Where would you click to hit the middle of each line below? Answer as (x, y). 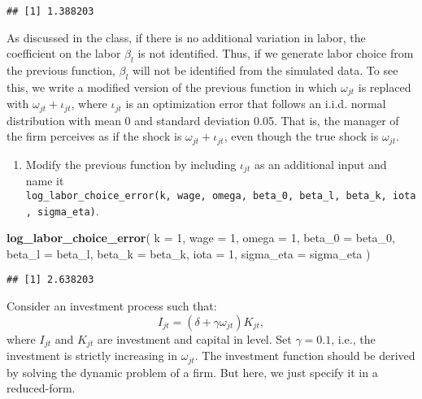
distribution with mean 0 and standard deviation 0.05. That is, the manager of (203, 120)
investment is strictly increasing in (92, 356)
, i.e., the (353, 338)
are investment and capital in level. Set (194, 338)
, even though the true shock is (301, 136)
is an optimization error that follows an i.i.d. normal (256, 104)
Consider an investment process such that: (112, 306)
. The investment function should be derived (305, 356)
